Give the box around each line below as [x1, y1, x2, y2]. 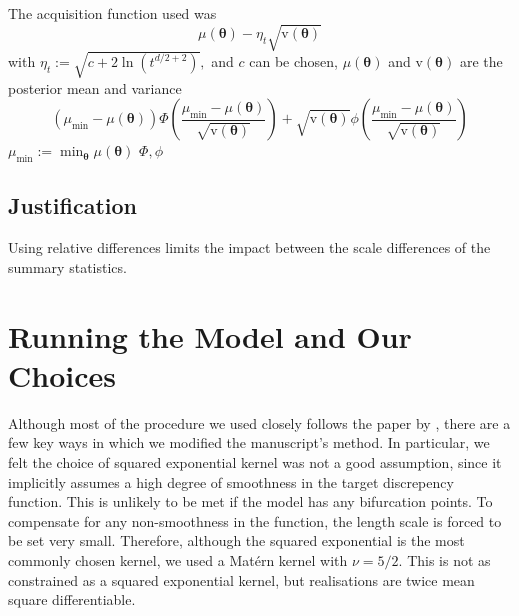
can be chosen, [249, 50, 338, 71]
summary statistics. [8, 256, 127, 277]
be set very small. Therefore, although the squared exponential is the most [8, 530, 465, 551]
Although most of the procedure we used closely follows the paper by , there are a [8, 412, 511, 433]
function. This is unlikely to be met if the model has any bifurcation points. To [8, 491, 493, 512]
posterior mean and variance [8, 77, 182, 98]
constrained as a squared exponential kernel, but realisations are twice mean [8, 569, 475, 590]
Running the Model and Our [8, 315, 412, 356]
